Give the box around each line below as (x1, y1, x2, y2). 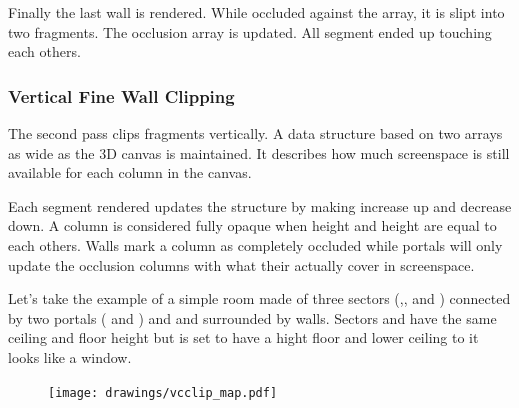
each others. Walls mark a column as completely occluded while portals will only (8, 234, 503, 255)
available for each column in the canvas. (8, 162, 252, 183)
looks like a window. (8, 346, 132, 367)
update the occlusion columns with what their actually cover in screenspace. (8, 254, 475, 275)
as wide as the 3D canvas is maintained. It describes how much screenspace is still (8, 142, 510, 163)
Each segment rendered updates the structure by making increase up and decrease (8, 195, 512, 216)
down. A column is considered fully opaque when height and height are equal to (8, 215, 497, 236)
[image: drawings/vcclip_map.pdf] (48, 385, 278, 400)
